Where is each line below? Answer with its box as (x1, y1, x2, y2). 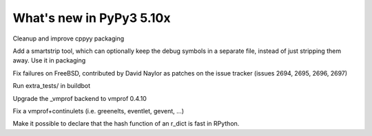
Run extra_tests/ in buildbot (12, 82, 91, 90)
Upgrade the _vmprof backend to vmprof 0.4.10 (12, 94, 147, 102)
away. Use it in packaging (12, 56, 86, 65)
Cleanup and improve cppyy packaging (12, 34, 125, 43)
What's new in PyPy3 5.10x (12, 10, 171, 25)
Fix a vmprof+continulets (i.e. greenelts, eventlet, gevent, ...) (12, 106, 185, 115)
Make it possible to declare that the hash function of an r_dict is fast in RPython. (12, 120, 240, 128)
